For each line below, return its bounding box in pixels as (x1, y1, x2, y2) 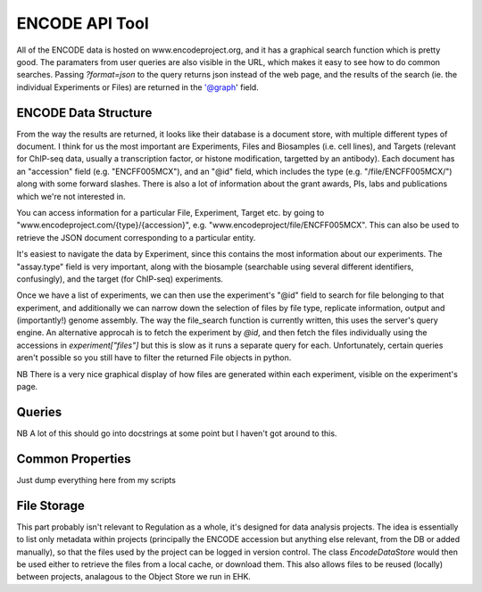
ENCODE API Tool (16, 13, 149, 33)
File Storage (16, 497, 85, 513)
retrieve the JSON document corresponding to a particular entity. (16, 232, 256, 243)
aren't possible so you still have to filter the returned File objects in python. (16, 352, 292, 363)
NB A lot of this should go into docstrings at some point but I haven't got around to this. (16, 428, 337, 439)
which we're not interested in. (16, 191, 126, 201)
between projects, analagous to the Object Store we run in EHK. (16, 571, 252, 582)
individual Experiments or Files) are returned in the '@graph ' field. (16, 81, 259, 93)
